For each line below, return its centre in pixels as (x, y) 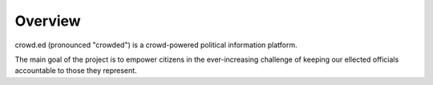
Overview (48, 21)
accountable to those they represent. (76, 71)
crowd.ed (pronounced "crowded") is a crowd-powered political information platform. (156, 45)
